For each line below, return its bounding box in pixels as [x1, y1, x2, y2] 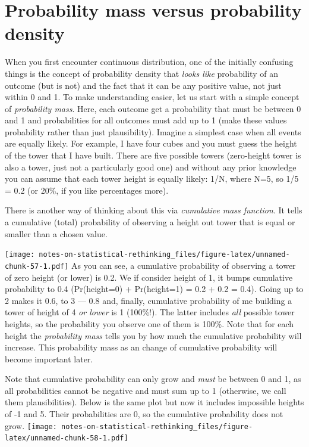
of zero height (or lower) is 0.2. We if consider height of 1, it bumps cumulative [5, 271, 293, 283]
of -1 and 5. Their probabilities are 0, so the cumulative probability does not [5, 408, 283, 420]
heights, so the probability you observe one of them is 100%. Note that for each [5, 317, 294, 330]
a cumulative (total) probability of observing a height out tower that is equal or [5, 216, 295, 228]
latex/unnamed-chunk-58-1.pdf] [5, 434, 128, 443]
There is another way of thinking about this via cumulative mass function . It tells [5, 204, 302, 216]
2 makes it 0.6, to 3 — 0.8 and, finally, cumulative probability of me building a [5, 294, 292, 306]
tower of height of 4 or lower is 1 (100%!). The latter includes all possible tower [5, 306, 295, 318]
